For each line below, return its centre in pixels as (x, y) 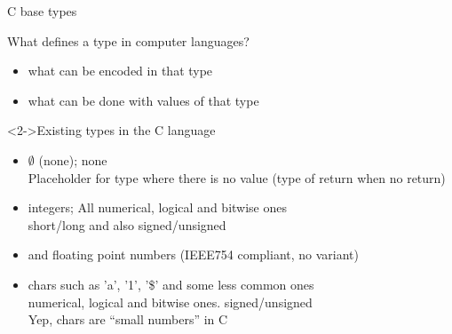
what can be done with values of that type (143, 100)
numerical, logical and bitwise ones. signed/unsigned (170, 302)
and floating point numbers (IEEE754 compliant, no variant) (193, 254)
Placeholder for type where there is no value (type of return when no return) (237, 177)
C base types (42, 11)
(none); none (73, 159)
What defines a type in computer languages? (128, 40)
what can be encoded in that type (120, 71)
